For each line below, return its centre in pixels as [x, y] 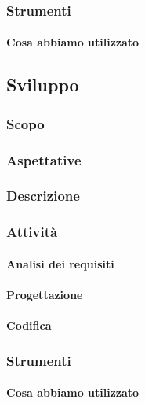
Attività [32, 232]
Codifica [29, 325]
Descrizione [43, 196]
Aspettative [44, 159]
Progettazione [45, 294]
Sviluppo [43, 85]
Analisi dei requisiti [60, 263]
